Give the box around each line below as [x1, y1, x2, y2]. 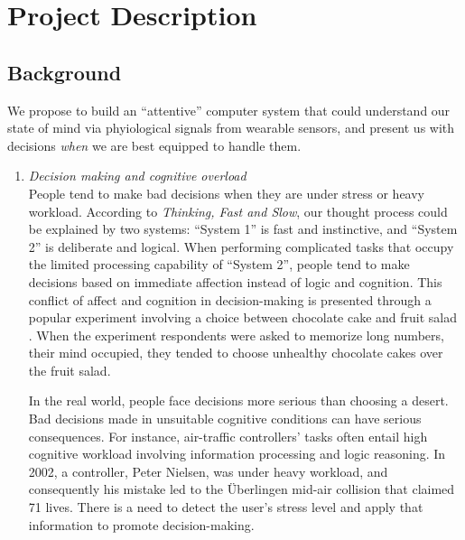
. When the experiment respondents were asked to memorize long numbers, [28, 325, 444, 344]
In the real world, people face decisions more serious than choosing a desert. [28, 391, 449, 410]
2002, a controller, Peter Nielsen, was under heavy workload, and [28, 461, 388, 480]
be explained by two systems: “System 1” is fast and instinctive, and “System [28, 219, 458, 238]
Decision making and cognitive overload [28, 166, 246, 185]
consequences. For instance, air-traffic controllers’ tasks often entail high [28, 426, 428, 445]
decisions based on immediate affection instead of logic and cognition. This [28, 272, 442, 291]
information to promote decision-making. [28, 515, 255, 534]
